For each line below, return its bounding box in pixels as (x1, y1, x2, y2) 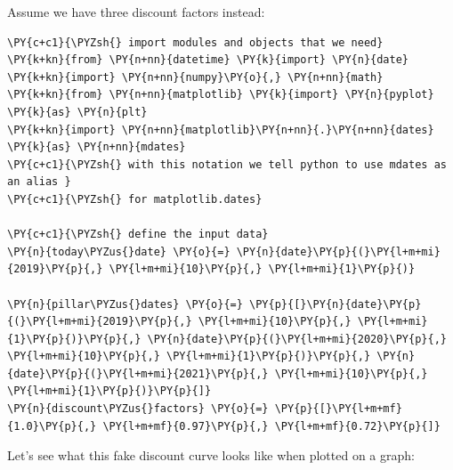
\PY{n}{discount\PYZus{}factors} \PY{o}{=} (7, 402, 269, 416)
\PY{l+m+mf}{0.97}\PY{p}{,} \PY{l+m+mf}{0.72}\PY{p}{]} (102, 419, 441, 433)
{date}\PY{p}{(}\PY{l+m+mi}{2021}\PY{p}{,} (7, 367, 269, 380)
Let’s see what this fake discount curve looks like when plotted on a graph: (7, 446, 415, 465)
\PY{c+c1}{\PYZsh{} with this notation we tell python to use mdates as (7, 158, 447, 171)
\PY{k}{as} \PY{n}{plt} (7, 105, 148, 118)
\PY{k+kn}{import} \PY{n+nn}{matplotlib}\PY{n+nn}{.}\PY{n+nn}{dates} (7, 123, 434, 136)
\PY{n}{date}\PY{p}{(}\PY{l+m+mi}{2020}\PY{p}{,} (147, 332, 447, 345)
